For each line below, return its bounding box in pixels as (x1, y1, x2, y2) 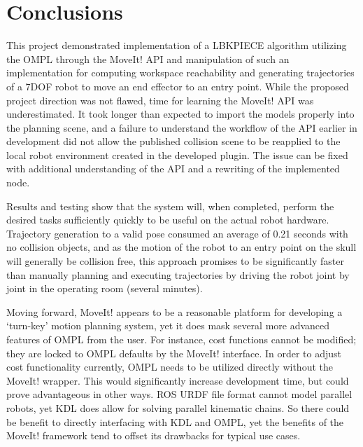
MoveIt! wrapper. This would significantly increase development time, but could (6, 373, 349, 387)
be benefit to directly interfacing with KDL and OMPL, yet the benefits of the (6, 414, 344, 429)
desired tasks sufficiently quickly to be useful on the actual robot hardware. (6, 212, 329, 227)
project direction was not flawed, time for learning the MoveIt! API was (6, 92, 314, 107)
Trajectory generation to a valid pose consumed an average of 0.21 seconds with (6, 226, 348, 240)
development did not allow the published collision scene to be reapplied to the (6, 134, 341, 149)
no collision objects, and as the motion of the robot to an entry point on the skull (6, 240, 357, 254)
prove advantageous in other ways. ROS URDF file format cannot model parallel (6, 387, 353, 401)
